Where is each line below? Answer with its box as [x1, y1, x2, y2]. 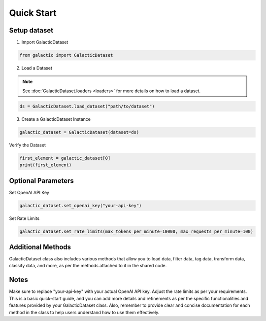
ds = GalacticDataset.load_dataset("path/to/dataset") [19, 104, 155, 109]
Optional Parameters [9, 177, 74, 185]
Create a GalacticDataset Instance [21, 116, 91, 122]
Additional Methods [9, 243, 71, 251]
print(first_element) [19, 162, 72, 168]
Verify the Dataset [9, 142, 46, 148]
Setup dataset [9, 26, 54, 35]
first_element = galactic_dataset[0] [19, 155, 111, 161]
